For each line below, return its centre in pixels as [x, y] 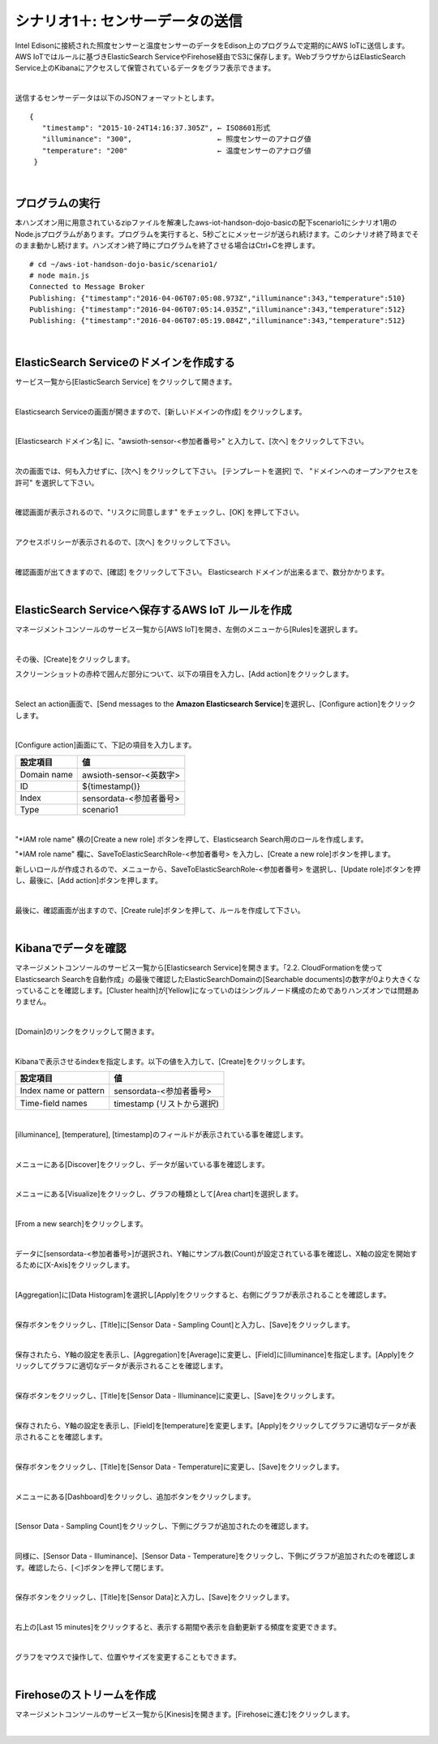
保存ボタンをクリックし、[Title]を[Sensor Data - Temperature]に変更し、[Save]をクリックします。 [179, 1466]
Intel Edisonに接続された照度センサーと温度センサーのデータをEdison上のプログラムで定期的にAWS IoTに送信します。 [212, 45]
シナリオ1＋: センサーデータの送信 [129, 21]
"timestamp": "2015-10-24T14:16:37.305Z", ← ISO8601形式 [156, 127]
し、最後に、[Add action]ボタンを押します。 [88, 881]
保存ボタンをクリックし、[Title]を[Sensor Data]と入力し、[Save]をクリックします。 [155, 1597]
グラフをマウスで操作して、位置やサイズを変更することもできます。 [128, 1656]
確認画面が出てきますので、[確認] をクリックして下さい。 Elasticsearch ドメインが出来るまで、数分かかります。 [202, 571]
